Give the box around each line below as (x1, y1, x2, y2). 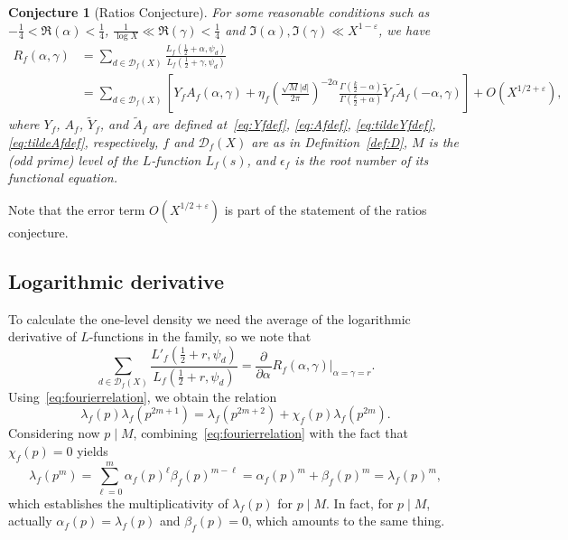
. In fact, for (326, 493, 394, 512)
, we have (378, 20, 431, 39)
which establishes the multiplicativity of (8, 493, 228, 512)
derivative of (8, 327, 77, 346)
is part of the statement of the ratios (224, 200, 427, 219)
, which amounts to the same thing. (247, 511, 445, 530)
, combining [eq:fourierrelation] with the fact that (133, 424, 408, 442)
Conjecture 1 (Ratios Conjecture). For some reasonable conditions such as (8, 3, 430, 21)
